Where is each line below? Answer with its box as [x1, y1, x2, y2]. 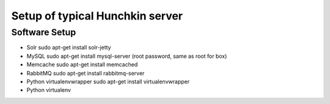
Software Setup [11, 27, 76, 38]
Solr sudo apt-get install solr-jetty [26, 44, 111, 51]
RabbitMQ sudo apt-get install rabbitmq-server [26, 69, 145, 77]
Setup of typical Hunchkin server [11, 9, 183, 23]
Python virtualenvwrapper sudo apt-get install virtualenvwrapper [26, 78, 189, 85]
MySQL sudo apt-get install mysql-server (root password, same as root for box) [26, 52, 227, 60]
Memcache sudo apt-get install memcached [26, 61, 138, 68]
